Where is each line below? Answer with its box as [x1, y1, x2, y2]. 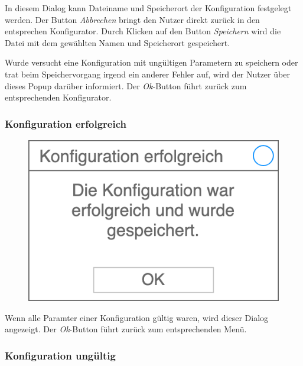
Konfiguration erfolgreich [5, 116, 126, 131]
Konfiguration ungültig [5, 348, 116, 362]
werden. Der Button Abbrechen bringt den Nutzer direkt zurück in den [5, 13, 260, 25]
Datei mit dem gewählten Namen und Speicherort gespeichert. [5, 36, 230, 48]
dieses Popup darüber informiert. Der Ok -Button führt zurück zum [5, 79, 247, 92]
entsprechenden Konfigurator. [5, 91, 112, 103]
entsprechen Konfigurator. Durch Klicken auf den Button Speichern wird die [5, 25, 281, 37]
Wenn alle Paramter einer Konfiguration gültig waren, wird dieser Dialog [5, 311, 269, 323]
